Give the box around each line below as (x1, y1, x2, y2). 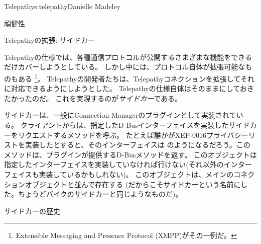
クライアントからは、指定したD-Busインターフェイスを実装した (20, 120, 229, 130)
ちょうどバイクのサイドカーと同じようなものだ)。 (18, 189, 183, 199)
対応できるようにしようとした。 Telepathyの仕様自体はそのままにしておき (11, 83, 254, 94)
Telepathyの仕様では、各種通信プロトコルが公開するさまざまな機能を (4, 51, 231, 62)
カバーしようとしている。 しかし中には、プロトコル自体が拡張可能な (18, 61, 245, 72)
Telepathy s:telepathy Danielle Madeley (4, 1, 121, 11)
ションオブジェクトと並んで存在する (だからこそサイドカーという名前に (4, 179, 241, 189)
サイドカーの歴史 (4, 205, 60, 216)
